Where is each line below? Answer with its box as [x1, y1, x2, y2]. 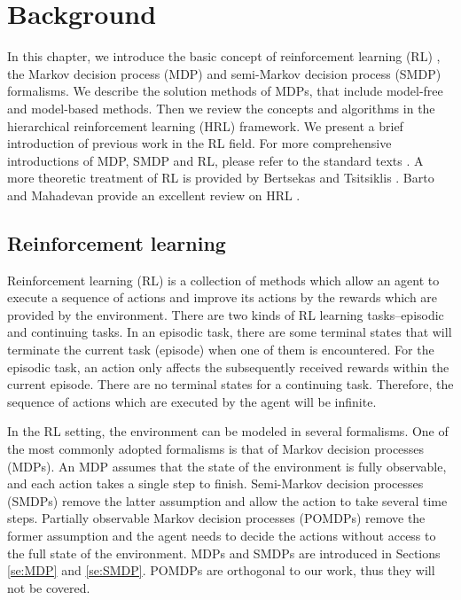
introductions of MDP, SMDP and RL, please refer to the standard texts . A [7, 151, 424, 169]
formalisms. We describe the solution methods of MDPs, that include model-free [7, 82, 443, 100]
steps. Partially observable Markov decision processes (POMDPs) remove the [7, 509, 426, 527]
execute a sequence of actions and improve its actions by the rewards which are [7, 288, 438, 307]
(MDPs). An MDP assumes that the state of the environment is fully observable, [7, 456, 447, 475]
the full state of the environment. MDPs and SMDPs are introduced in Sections [7, 543, 441, 562]
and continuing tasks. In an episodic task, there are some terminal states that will [7, 323, 452, 341]
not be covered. [7, 578, 90, 596]
